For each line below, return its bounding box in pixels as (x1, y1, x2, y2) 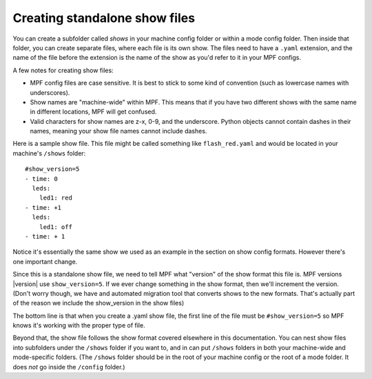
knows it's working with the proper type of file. (12, 321, 145, 329)
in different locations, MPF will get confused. (30, 107, 157, 116)
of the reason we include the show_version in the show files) (12, 299, 185, 307)
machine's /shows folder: (12, 149, 86, 158)
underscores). (30, 88, 70, 96)
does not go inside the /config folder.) (12, 362, 125, 371)
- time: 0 (25, 175, 58, 182)
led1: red (39, 194, 72, 202)
